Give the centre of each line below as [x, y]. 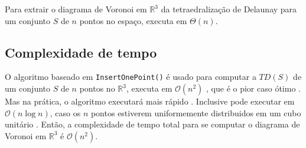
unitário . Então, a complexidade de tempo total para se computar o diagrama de [152, 124]
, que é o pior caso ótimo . [253, 88]
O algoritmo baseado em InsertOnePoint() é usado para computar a [131, 77]
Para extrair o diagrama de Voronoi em [76, 9]
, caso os [65, 112]
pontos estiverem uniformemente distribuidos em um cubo [196, 112]
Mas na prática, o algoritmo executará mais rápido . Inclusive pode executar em [150, 101]
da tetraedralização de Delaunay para [229, 9]
